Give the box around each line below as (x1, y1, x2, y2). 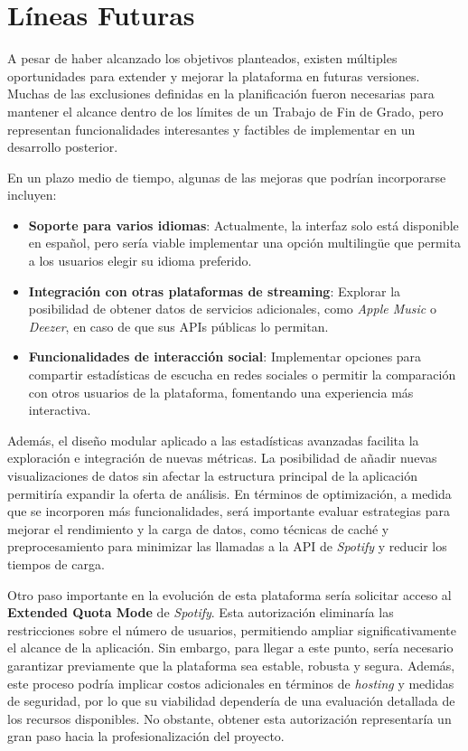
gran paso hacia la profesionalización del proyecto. (7, 727, 285, 746)
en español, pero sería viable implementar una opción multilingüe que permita (28, 233, 462, 252)
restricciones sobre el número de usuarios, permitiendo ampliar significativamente (7, 620, 456, 639)
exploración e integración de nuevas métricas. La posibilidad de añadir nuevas (7, 448, 437, 467)
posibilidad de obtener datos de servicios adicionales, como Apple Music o (28, 299, 436, 318)
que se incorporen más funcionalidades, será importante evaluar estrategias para (7, 502, 450, 521)
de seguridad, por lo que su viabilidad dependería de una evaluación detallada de (7, 691, 455, 710)
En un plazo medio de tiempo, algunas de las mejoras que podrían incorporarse (7, 167, 446, 186)
